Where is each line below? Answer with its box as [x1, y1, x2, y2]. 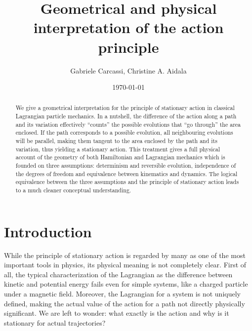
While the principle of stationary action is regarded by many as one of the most [4, 250, 246, 260]
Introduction [4, 221, 92, 241]
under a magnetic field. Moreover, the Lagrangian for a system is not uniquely [4, 289, 241, 299]
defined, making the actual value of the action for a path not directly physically [4, 298, 245, 308]
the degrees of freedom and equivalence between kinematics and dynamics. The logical [15, 169, 238, 178]
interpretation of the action [33, 17, 224, 37]
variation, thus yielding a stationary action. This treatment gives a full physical [15, 145, 220, 153]
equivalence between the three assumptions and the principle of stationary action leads [15, 178, 239, 186]
